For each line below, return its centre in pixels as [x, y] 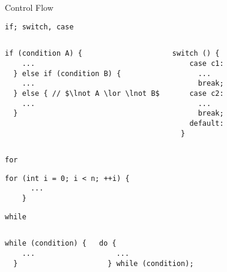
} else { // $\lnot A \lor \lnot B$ [86, 93]
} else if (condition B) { [67, 73]
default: [207, 123]
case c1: [207, 63]
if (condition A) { [44, 54]
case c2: [207, 93]
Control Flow [29, 7]
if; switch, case [39, 27]
